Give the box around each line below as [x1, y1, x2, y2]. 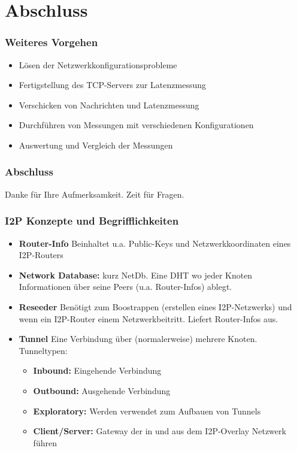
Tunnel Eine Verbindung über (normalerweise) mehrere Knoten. [19, 332, 257, 345]
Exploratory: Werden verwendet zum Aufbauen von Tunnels [33, 404, 261, 417]
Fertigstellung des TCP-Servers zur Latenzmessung [19, 78, 207, 91]
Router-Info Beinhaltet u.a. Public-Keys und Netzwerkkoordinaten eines [19, 237, 291, 249]
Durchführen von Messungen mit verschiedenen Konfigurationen [19, 119, 254, 131]
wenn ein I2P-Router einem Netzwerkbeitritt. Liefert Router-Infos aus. [19, 312, 278, 325]
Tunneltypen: [19, 344, 68, 356]
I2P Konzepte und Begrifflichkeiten [5, 213, 179, 228]
